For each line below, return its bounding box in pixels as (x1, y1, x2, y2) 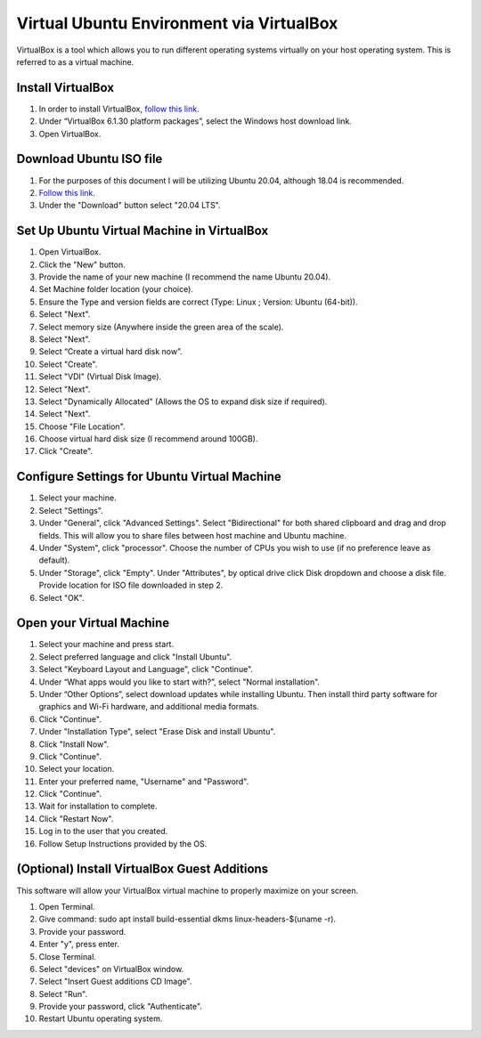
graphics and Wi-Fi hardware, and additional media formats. (38, 701, 260, 712)
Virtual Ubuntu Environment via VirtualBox (16, 13, 338, 33)
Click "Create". (38, 446, 94, 457)
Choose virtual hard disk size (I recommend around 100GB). (38, 434, 258, 444)
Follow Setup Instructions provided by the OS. (38, 838, 208, 849)
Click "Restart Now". (38, 813, 114, 823)
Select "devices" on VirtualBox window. (38, 963, 184, 974)
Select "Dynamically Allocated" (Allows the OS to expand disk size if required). (38, 396, 328, 407)
